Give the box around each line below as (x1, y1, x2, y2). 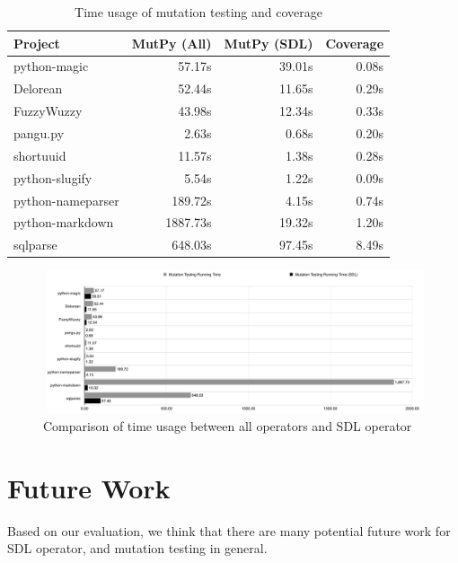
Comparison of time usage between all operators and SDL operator (43, 416, 412, 435)
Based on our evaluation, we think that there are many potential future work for (7, 521, 451, 540)
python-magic (13, 57, 89, 75)
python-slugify (13, 168, 92, 187)
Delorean (13, 79, 63, 98)
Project (13, 33, 60, 52)
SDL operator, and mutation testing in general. (7, 539, 268, 558)
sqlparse (13, 235, 57, 254)
